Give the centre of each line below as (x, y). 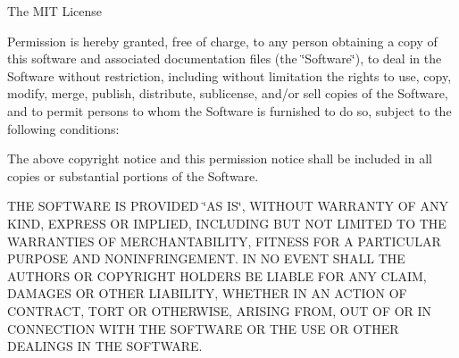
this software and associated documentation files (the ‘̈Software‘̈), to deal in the (225, 58)
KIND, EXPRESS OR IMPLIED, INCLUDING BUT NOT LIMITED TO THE (227, 223)
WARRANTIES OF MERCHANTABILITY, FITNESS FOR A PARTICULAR (224, 241)
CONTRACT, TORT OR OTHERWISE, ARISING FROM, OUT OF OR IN (220, 310)
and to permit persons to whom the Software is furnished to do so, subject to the (229, 110)
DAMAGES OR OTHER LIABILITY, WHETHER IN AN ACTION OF (207, 293)
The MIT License (55, 11)
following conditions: (63, 128)
